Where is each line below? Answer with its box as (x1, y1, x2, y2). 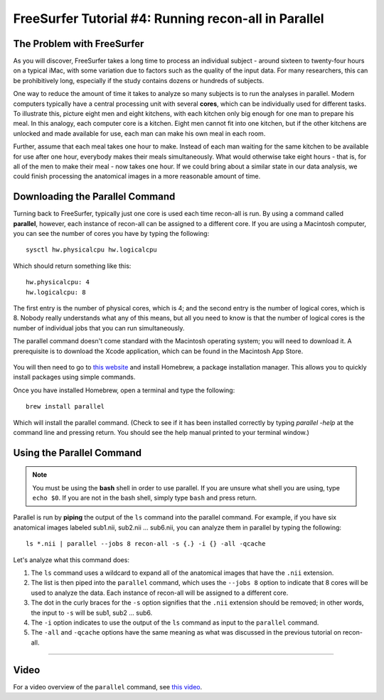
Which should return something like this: (13, 262, 132, 270)
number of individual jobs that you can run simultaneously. (13, 323, 185, 332)
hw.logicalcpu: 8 (26, 288, 86, 296)
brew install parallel (26, 402, 105, 411)
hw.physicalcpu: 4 (26, 278, 90, 286)
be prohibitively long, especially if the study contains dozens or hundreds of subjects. (13, 76, 265, 85)
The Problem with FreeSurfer (13, 38, 144, 50)
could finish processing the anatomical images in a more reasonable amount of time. (13, 172, 261, 181)
